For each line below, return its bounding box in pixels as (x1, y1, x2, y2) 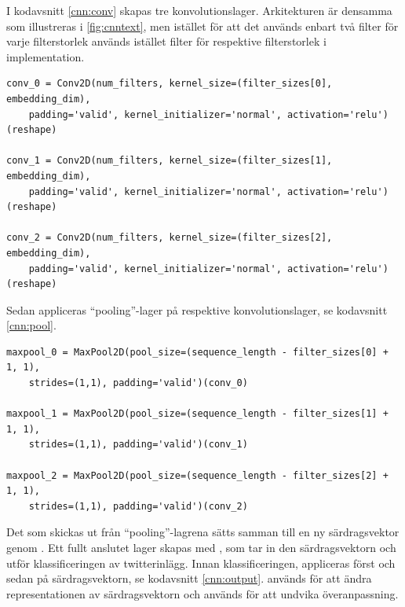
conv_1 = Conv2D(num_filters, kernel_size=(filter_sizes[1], (6, 155, 333, 167)
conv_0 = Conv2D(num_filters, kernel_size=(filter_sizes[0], (6, 78, 333, 90)
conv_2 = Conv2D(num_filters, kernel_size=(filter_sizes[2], (6, 232, 333, 244)
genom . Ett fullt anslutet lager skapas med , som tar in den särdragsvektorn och (6, 539, 396, 555)
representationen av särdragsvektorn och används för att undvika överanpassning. (6, 585, 399, 601)
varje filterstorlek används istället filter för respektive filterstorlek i (6, 33, 327, 50)
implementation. (6, 48, 85, 64)
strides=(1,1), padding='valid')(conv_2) (28, 500, 248, 512)
